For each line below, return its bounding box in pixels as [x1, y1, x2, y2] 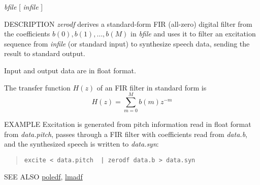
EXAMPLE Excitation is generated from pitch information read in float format [4, 119, 251, 129]
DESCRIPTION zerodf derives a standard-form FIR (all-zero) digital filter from [4, 18, 252, 29]
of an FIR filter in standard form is [96, 82, 207, 92]
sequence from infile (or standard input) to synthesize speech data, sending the [4, 38, 250, 49]
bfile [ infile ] [4, 2, 43, 12]
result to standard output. [4, 48, 85, 59]
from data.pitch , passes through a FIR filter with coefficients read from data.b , [4, 128, 247, 139]
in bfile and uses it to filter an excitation [131, 28, 256, 39]
